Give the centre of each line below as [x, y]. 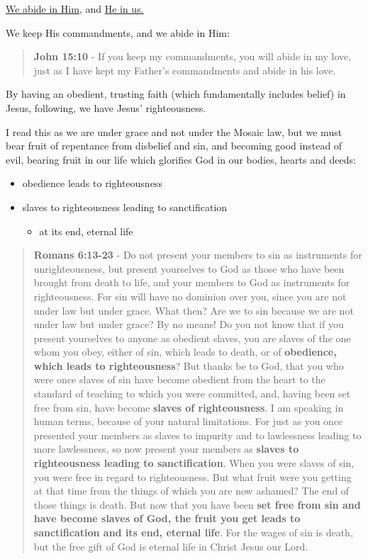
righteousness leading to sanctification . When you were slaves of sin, [194, 463]
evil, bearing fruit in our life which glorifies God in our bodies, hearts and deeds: [181, 159]
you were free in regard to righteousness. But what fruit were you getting [193, 476]
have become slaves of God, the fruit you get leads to [167, 518]
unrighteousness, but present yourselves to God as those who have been [189, 268]
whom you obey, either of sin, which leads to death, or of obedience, [185, 352]
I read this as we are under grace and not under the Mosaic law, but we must [174, 131]
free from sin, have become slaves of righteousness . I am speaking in [189, 407]
